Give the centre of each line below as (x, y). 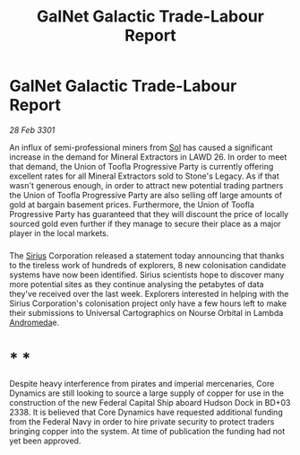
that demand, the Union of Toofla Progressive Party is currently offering (141, 166)
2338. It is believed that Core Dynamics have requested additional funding (146, 412)
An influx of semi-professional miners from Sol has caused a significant (141, 147)
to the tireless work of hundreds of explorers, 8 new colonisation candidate (148, 265)
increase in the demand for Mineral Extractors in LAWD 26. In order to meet (148, 157)
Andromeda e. (34, 322)
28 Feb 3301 (32, 130)
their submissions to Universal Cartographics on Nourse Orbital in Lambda (146, 312)
